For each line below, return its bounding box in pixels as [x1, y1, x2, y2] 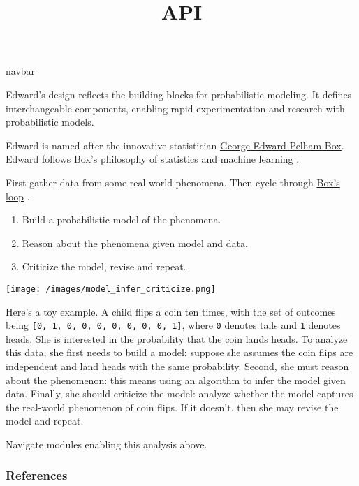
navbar [6, 64, 36, 78]
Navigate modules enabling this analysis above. [6, 436, 207, 451]
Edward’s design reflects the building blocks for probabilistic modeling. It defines [6, 87, 352, 101]
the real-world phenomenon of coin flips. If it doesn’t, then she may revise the [6, 399, 339, 414]
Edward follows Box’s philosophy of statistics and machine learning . [6, 152, 300, 166]
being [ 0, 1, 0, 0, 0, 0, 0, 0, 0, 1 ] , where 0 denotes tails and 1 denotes [6, 318, 341, 332]
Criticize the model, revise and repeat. [22, 259, 186, 274]
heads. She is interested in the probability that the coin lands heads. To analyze [6, 331, 348, 346]
